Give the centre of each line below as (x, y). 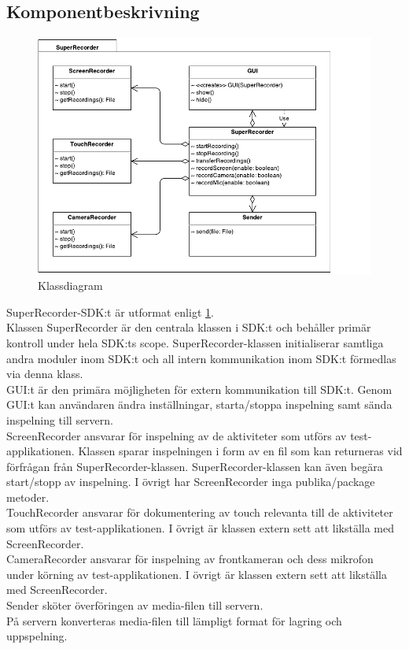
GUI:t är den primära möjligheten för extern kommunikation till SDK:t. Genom (199, 389)
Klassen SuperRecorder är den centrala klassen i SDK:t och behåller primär (189, 327)
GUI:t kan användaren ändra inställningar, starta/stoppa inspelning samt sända (199, 404)
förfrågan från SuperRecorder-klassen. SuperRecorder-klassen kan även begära (195, 466)
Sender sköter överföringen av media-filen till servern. (135, 605)
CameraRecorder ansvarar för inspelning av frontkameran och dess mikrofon (190, 559)
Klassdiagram (70, 286)
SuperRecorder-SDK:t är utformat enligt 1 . (110, 312)
